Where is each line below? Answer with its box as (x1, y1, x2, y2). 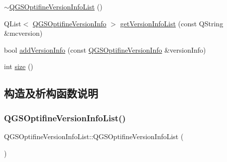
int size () (4, 61, 33, 72)
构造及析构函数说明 (4, 85, 98, 101)
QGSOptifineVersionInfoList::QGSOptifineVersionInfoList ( (4, 131, 184, 141)
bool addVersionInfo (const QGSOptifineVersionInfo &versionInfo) (4, 44, 206, 55)
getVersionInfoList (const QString (120, 18, 224, 28)
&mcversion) (4, 28, 43, 38)
